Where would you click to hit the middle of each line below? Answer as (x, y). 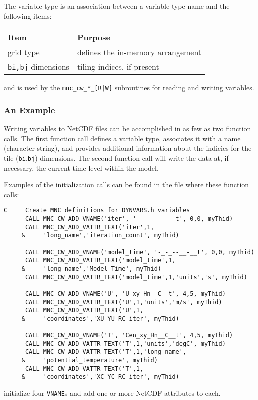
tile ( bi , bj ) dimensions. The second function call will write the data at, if (116, 158)
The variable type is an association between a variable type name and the (117, 6)
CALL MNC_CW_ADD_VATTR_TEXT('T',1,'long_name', (106, 352)
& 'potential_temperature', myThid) (90, 361)
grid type (24, 52)
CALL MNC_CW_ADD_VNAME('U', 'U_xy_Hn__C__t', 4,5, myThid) (125, 294)
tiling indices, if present (118, 67)
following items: (28, 16)
